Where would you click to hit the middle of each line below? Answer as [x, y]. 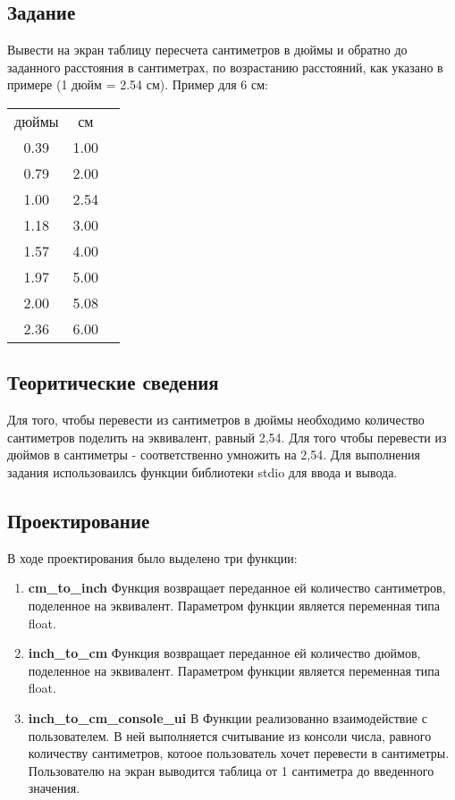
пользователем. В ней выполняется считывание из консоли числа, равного [230, 735]
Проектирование [79, 520]
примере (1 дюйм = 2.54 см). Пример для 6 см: [138, 84]
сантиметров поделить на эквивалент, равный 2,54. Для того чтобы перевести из [227, 437]
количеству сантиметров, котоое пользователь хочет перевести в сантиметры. [239, 753]
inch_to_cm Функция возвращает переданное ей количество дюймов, [224, 653]
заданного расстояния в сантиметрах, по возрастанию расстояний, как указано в [225, 67]
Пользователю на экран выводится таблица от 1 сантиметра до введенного [231, 770]
